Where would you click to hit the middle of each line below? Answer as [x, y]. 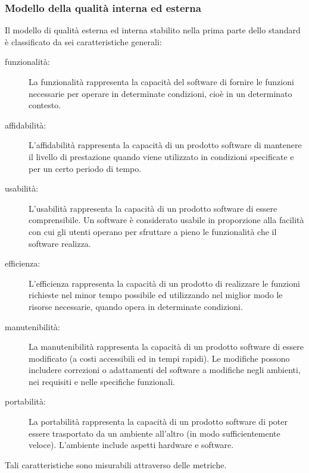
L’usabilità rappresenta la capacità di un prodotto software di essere [153, 208]
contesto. [45, 105]
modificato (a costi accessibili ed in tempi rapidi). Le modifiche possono [159, 358]
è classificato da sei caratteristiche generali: [83, 41]
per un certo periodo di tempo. [85, 168]
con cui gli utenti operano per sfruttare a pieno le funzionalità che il [153, 231]
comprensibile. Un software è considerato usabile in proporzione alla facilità [166, 220]
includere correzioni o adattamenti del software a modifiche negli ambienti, [165, 370]
